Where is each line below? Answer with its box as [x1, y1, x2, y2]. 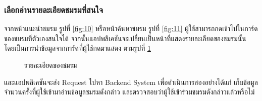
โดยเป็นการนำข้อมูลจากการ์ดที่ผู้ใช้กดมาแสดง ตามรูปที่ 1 [4, 43, 151, 53]
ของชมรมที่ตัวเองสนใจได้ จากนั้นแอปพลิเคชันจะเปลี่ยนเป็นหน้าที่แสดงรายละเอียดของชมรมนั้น [4, 33, 246, 43]
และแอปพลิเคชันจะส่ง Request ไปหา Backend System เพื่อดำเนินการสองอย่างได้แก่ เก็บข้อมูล [4, 76, 258, 87]
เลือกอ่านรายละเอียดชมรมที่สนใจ [4, 3, 103, 16]
